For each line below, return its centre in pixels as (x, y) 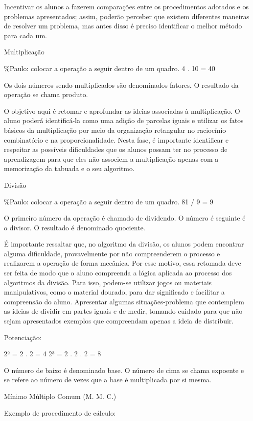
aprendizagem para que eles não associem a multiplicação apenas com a (111, 159)
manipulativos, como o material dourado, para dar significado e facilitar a (115, 292)
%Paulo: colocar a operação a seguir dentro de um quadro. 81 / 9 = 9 (109, 201)
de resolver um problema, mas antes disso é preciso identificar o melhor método (123, 26)
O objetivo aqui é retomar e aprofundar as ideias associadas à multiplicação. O (122, 111)
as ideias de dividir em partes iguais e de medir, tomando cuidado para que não (123, 311)
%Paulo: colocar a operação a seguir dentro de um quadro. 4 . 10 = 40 (110, 68)
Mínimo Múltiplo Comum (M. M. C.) (60, 396)
